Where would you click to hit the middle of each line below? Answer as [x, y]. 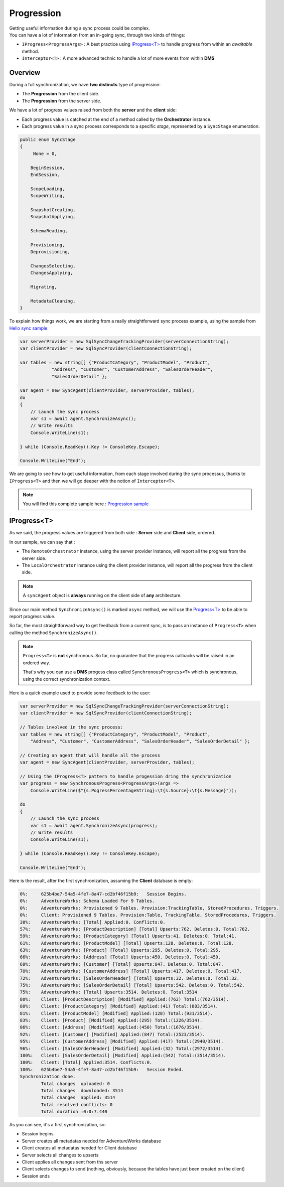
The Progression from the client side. [61, 94]
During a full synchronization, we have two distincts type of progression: [85, 85]
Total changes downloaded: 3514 [82, 1090]
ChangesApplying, [52, 273]
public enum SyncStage [48, 139]
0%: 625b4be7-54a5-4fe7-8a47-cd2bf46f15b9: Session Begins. [103, 894]
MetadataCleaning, [53, 301]
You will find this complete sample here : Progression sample [86, 504]
